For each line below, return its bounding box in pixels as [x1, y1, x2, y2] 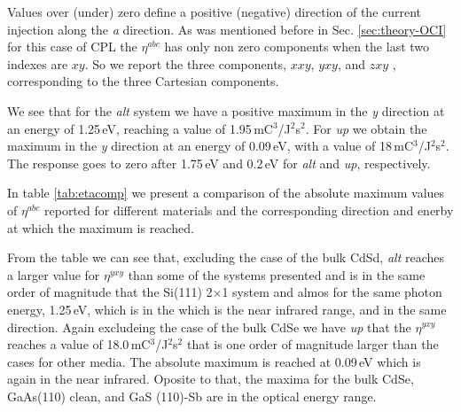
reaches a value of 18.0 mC [7, 335, 151, 354]
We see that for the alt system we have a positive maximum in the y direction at [7, 101, 445, 120]
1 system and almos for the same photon [222, 283, 442, 301]
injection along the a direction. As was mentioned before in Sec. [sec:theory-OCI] [7, 19, 447, 38]
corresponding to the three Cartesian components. [7, 72, 279, 90]
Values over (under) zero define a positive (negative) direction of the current [7, 3, 422, 20]
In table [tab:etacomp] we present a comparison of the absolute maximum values [7, 183, 445, 202]
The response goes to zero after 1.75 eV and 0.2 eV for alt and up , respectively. [7, 153, 431, 172]
